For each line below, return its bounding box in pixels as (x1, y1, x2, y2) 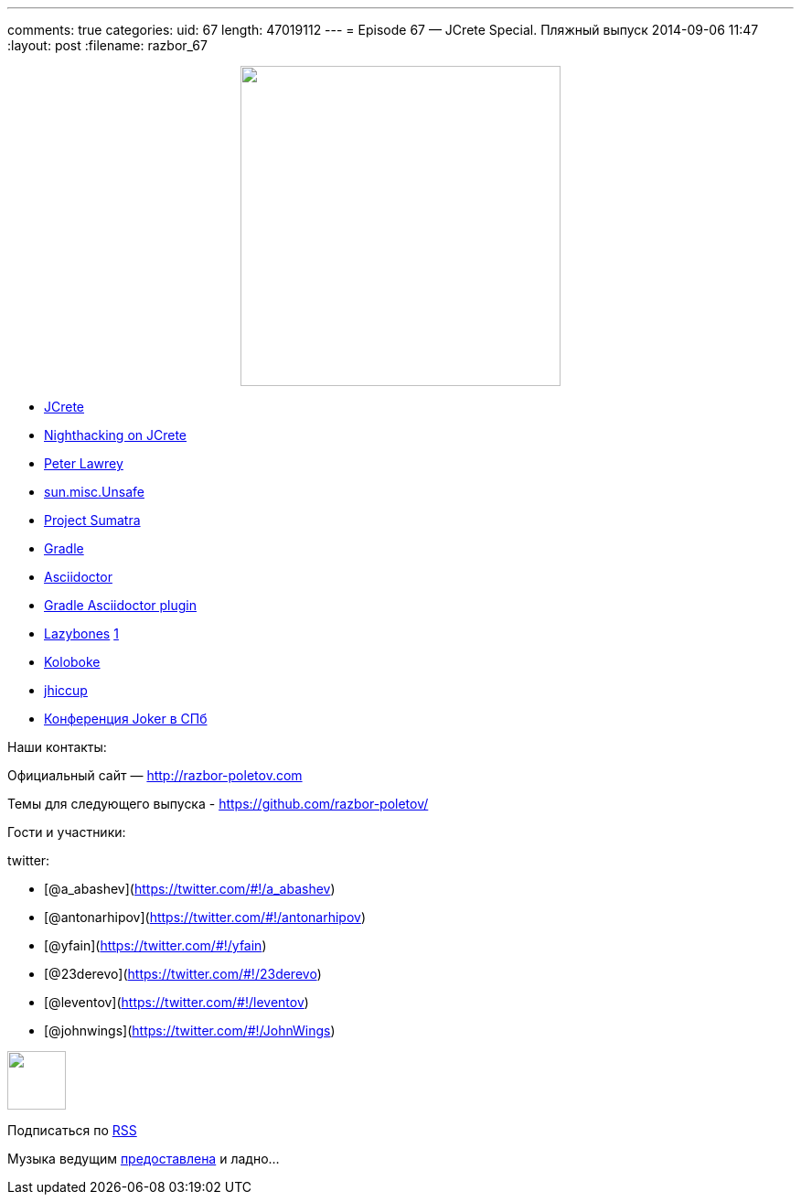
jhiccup (44, 682, 88, 698)
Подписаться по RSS (7, 1122, 137, 1138)
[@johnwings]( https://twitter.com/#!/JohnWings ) (44, 1023, 336, 1038)
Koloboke (44, 654, 101, 670)
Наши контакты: (7, 739, 107, 755)
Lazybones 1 (44, 626, 119, 641)
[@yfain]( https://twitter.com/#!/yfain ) (44, 938, 267, 953)
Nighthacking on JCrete (44, 427, 187, 443)
